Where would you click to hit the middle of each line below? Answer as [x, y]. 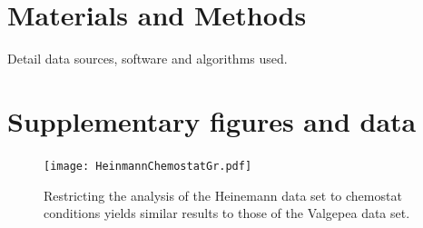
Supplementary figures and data [212, 120]
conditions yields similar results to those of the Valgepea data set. [227, 213]
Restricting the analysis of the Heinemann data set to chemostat [223, 195]
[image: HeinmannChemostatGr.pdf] [148, 166]
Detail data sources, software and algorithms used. [148, 59]
